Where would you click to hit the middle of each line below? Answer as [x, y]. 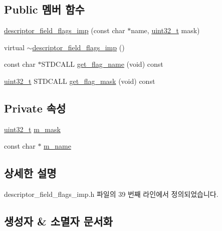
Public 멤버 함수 [44, 9]
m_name [57, 146]
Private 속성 [35, 108]
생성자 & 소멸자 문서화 [58, 221]
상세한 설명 [30, 173]
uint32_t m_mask [32, 129]
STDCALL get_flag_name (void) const [102, 64]
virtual [14, 47]
